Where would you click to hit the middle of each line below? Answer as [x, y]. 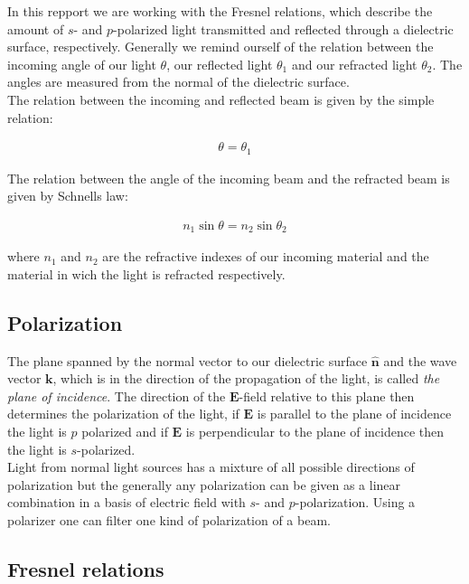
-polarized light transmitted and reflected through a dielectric [283, 28]
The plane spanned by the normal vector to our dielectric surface [188, 360]
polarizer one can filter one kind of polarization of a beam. [169, 520]
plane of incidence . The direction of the [117, 396]
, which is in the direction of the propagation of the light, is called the [246, 378]
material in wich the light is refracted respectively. [146, 273]
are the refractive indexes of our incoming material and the [266, 256]
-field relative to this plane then [327, 396]
